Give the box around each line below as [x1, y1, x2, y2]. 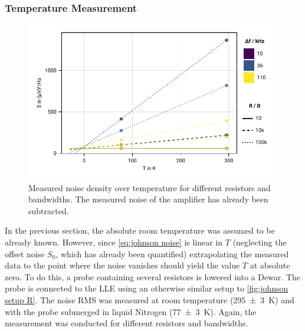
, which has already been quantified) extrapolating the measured [55, 247, 289, 260]
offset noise [5, 247, 45, 260]
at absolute [250, 259, 290, 271]
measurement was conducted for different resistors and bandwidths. [5, 317, 248, 329]
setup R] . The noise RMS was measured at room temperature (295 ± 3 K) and [5, 294, 294, 306]
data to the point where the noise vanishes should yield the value [5, 259, 240, 271]
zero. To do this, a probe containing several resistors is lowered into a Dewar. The [5, 270, 300, 283]
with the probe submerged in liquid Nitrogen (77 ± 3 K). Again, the [5, 305, 257, 317]
